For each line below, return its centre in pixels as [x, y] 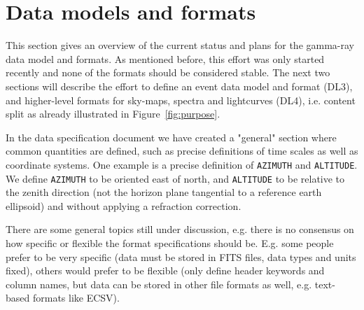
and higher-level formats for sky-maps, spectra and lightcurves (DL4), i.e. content [181, 100]
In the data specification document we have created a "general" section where [171, 137]
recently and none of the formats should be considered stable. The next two [168, 72]
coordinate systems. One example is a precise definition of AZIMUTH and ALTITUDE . [182, 164]
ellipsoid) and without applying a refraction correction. [124, 205]
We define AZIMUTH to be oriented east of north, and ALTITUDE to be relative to [175, 178]
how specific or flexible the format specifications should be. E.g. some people [170, 242]
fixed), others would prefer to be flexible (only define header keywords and [165, 270]
